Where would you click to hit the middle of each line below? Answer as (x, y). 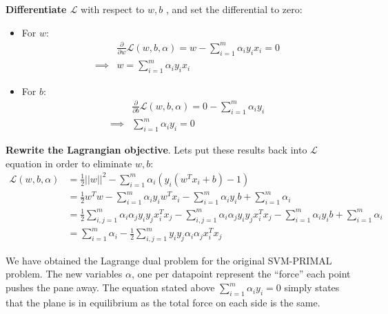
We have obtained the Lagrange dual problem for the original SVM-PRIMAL (169, 260)
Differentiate (36, 9)
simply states (312, 287)
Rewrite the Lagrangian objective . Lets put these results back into (156, 150)
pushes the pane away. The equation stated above (110, 287)
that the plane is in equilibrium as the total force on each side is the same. (163, 302)
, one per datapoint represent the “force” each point (241, 274)
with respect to (113, 9)
